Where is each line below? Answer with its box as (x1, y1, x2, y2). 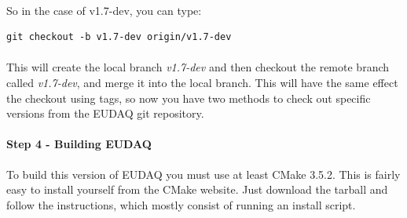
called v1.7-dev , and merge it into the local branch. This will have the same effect (6, 74, 398, 90)
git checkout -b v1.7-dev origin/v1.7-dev (6, 31, 232, 43)
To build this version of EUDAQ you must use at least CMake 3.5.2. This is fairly (6, 165, 401, 182)
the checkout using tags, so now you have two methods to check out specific (6, 89, 371, 106)
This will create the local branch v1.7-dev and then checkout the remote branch (6, 59, 390, 75)
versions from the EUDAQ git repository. (6, 105, 204, 122)
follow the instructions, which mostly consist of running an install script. (6, 196, 356, 213)
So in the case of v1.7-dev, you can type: (6, 2, 202, 18)
